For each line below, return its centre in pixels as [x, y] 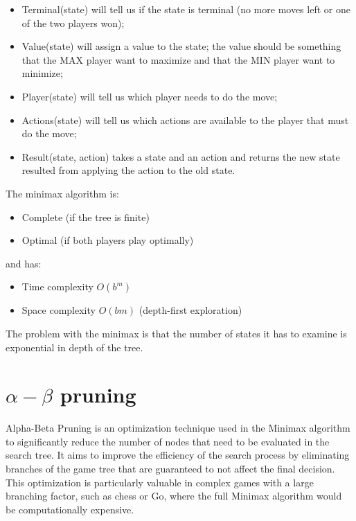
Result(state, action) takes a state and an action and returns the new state [181, 156]
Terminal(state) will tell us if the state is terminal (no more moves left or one [186, 9]
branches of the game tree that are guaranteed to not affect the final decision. [170, 468]
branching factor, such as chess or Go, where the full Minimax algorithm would [174, 496]
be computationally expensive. [70, 509]
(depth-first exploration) [190, 310]
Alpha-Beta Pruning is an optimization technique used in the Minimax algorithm [178, 428]
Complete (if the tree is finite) [86, 217]
